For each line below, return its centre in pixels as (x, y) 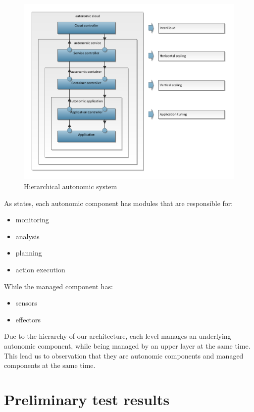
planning (29, 253)
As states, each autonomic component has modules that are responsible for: (119, 203)
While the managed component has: (58, 286)
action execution (40, 269)
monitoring (32, 220)
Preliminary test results (87, 399)
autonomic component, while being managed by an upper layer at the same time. (127, 345)
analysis (27, 236)
